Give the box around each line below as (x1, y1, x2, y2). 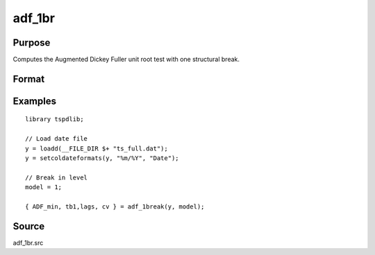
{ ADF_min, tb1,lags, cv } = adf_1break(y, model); (25, 203, 205, 211)
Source (12, 220, 45, 232)
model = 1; (25, 184, 62, 191)
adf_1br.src (12, 238, 44, 247)
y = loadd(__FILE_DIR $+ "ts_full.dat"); (25, 144, 168, 152)
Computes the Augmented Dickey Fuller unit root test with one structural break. (12, 55, 240, 64)
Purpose (12, 37, 51, 49)
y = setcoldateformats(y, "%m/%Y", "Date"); (25, 155, 180, 162)
